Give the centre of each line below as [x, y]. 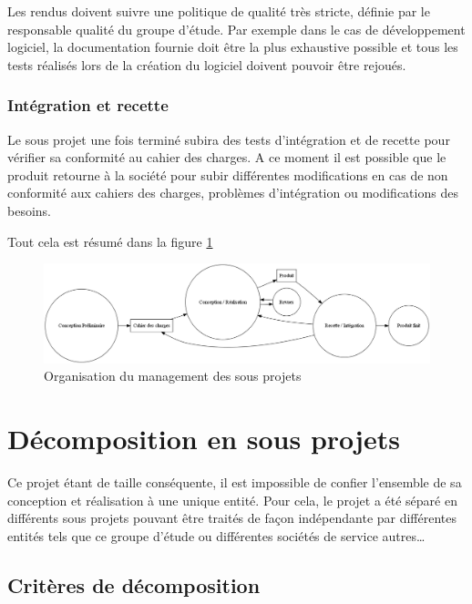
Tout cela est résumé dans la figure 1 [110, 241]
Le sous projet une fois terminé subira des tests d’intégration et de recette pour [229, 139]
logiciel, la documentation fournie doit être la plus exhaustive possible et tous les [233, 47]
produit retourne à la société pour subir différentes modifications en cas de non [228, 174]
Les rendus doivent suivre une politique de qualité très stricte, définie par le [219, 11]
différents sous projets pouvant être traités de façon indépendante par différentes [232, 518]
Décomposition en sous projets [204, 439]
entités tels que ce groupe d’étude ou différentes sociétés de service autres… [216, 535]
